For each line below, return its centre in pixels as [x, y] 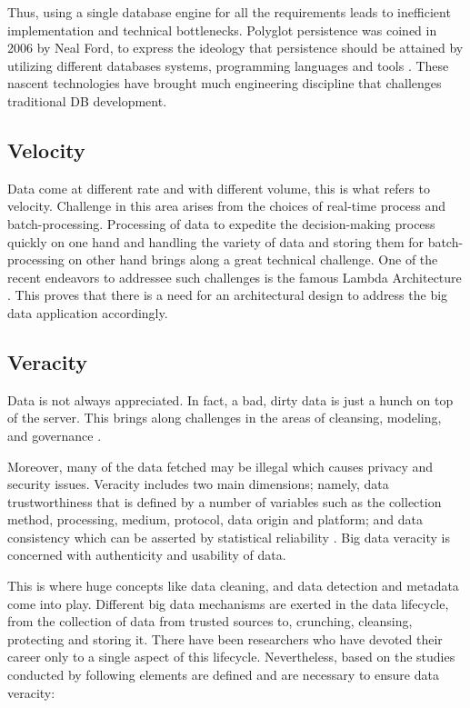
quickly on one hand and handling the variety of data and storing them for [215, 241]
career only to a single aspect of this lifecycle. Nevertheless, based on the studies [231, 657]
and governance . [55, 435]
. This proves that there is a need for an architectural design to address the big [228, 295]
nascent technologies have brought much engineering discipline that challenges [225, 83]
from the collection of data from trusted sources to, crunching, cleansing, [210, 621]
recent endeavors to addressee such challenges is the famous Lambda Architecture [235, 277]
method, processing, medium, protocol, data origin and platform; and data [215, 519]
